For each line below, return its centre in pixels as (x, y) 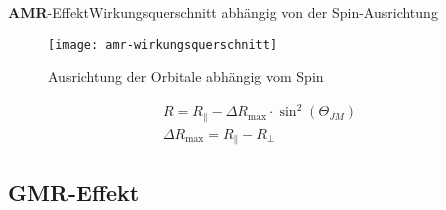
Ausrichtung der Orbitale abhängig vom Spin (186, 76)
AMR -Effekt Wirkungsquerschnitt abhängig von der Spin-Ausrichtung (223, 12)
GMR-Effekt (74, 191)
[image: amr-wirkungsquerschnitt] (163, 44)
